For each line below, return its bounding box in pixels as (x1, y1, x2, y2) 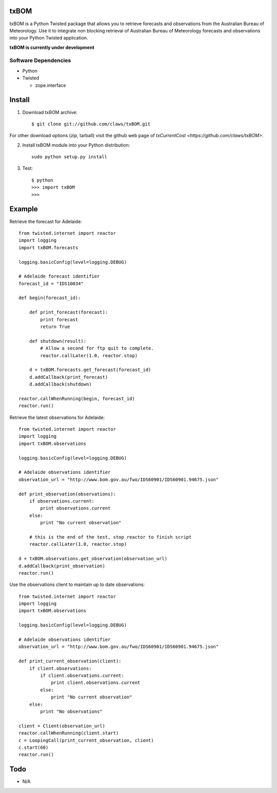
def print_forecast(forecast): (29, 309, 108, 316)
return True (40, 324, 70, 330)
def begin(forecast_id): (18, 295, 81, 301)
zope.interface (35, 82, 66, 88)
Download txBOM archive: (22, 109, 78, 115)
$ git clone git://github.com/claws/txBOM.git (31, 121, 151, 127)
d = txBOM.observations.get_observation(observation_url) (18, 556, 168, 562)
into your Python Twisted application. (9, 35, 88, 41)
